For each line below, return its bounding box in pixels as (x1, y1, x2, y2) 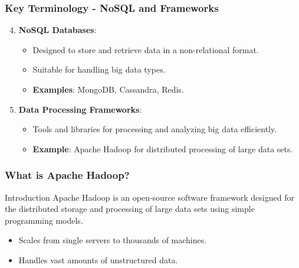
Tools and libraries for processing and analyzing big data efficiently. (32, 123, 277, 135)
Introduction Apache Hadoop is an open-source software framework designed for (5, 191, 294, 203)
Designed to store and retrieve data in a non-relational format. (32, 43, 259, 55)
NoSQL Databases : (18, 24, 97, 36)
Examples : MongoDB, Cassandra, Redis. (32, 83, 184, 95)
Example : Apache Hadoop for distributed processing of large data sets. (32, 142, 293, 155)
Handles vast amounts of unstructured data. (18, 253, 178, 266)
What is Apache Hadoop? (5, 168, 130, 182)
